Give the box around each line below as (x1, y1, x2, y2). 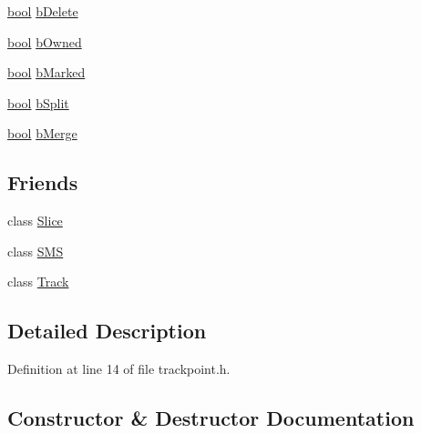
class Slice (7, 211, 63, 230)
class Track (7, 272, 69, 291)
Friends (7, 168, 78, 196)
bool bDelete (7, 2, 78, 20)
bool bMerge (7, 124, 77, 143)
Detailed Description (7, 317, 207, 345)
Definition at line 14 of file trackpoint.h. (7, 359, 231, 378)
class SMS (7, 241, 64, 260)
